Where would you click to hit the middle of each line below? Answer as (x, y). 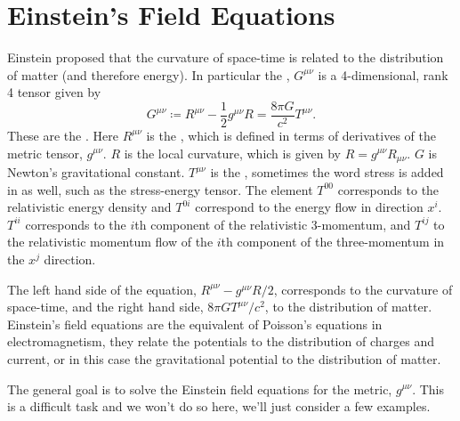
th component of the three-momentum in (333, 242)
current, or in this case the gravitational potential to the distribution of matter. (224, 358)
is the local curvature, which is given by (232, 153)
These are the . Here (63, 135)
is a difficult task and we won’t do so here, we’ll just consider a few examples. (219, 406)
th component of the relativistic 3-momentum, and (273, 224)
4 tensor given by (54, 92)
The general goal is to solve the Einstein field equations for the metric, (200, 389)
